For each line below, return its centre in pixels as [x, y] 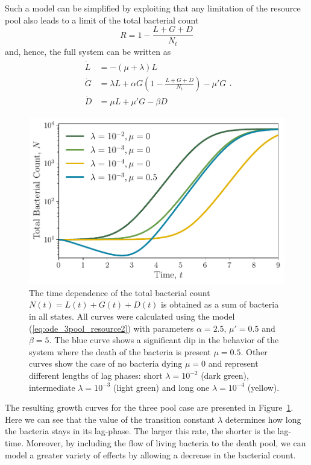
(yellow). [263, 387]
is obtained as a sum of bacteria [220, 304]
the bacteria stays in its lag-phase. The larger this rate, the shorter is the [140, 431]
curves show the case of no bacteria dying [106, 363]
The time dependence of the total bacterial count [120, 292]
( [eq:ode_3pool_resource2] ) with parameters [112, 328]
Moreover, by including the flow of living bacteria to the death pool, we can [166, 443]
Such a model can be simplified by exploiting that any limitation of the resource [153, 8]
